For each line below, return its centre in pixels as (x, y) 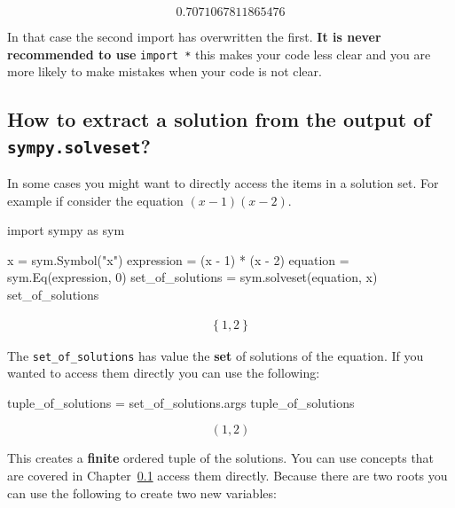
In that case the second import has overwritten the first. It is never (194, 36)
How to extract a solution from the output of (219, 119)
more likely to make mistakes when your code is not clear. (165, 71)
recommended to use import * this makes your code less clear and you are (219, 54)
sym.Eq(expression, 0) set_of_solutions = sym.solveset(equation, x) (192, 277)
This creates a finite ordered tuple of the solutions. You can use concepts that (221, 458)
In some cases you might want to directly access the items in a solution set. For (223, 183)
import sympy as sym (66, 230)
